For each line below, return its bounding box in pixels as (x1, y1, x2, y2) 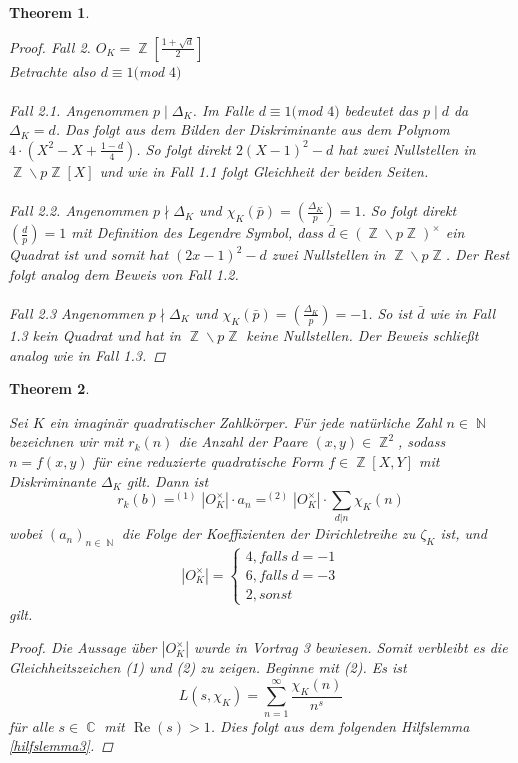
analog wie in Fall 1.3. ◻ (9, 344, 166, 365)
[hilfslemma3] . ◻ (9, 735, 113, 756)
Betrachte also (9, 60, 96, 81)
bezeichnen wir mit (9, 431, 124, 452)
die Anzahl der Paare (178, 431, 308, 452)
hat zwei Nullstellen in (338, 138, 476, 159)
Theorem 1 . (9, 2, 90, 22)
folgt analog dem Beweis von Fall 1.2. (9, 263, 239, 284)
